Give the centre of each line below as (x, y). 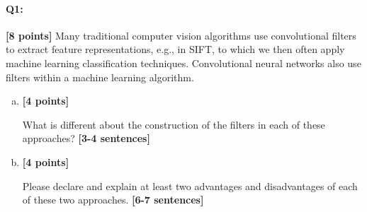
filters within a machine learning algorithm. (100, 77)
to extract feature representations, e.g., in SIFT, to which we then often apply (175, 49)
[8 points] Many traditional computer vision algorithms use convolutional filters (181, 35)
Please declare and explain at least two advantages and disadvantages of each (190, 185)
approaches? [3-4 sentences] (86, 138)
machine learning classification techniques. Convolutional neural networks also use (183, 63)
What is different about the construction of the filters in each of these (174, 124)
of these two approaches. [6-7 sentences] (113, 200)
